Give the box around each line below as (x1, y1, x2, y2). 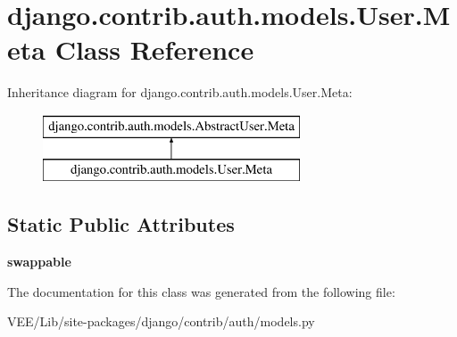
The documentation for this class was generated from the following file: (7, 282, 395, 300)
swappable (7, 252, 71, 271)
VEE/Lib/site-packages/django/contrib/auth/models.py (7, 312, 315, 331)
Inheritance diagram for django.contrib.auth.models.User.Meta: (7, 83, 353, 102)
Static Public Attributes (7, 210, 235, 238)
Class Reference (54, 31, 254, 68)
